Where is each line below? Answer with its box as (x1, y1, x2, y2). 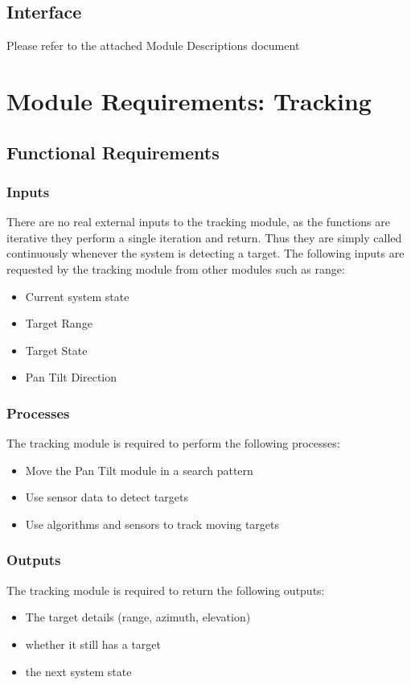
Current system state (25, 287, 129, 304)
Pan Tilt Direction (25, 369, 117, 386)
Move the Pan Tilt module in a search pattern (25, 461, 253, 478)
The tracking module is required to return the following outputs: (6, 581, 325, 598)
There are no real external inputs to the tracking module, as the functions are (6, 213, 390, 230)
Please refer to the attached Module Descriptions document (6, 37, 300, 54)
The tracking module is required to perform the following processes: (6, 435, 340, 452)
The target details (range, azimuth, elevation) (25, 609, 251, 625)
